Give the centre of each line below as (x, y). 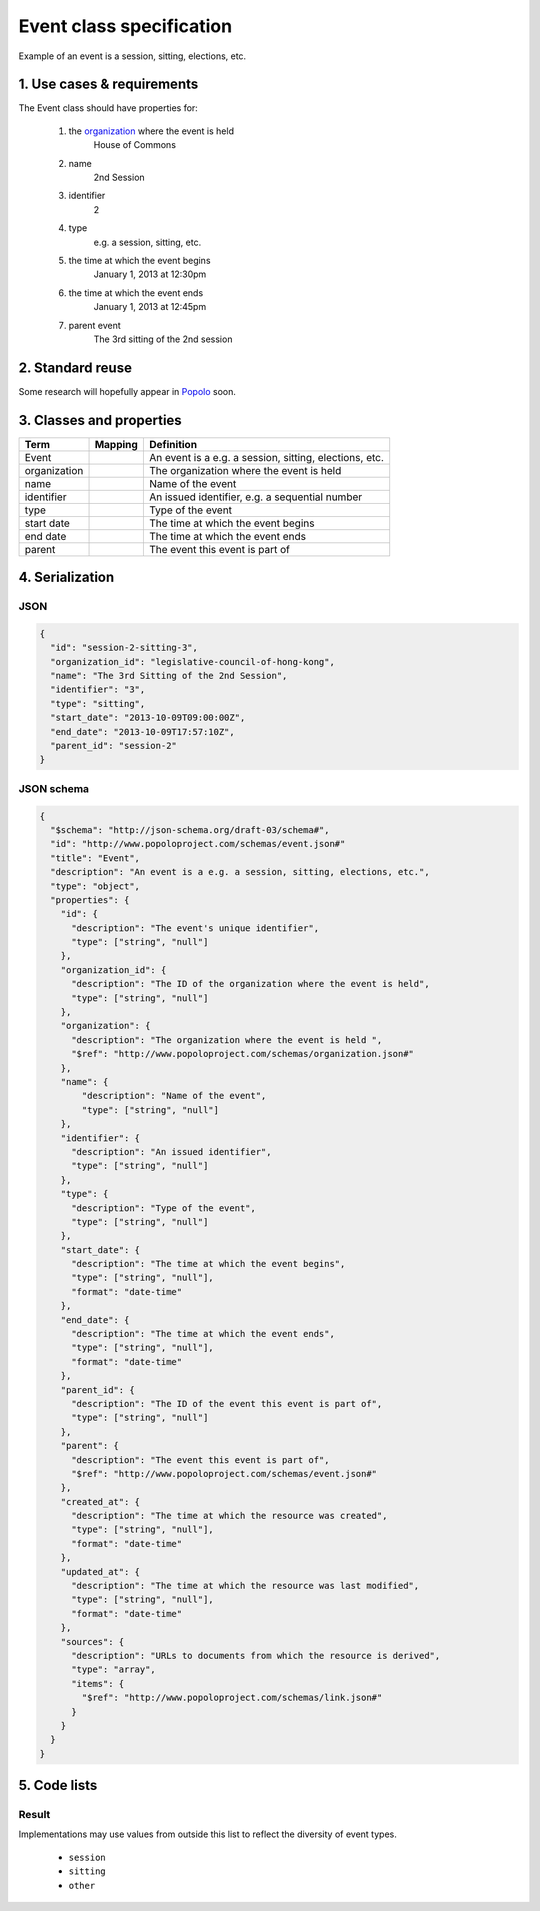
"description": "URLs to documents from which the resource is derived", (256, 1655)
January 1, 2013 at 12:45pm (150, 307)
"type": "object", (95, 886)
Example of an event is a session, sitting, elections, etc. (132, 56)
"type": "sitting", (98, 703)
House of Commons (135, 145)
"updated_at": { (100, 1571)
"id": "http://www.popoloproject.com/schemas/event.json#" (198, 844)
